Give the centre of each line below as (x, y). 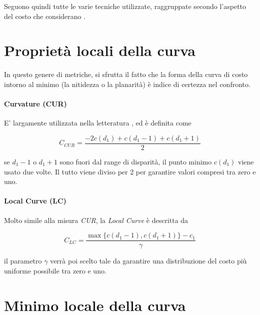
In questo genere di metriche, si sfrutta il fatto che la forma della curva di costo (126, 74)
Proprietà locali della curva (100, 50)
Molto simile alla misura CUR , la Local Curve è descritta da (96, 220)
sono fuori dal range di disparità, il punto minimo (136, 161)
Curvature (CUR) (35, 104)
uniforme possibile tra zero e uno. (55, 270)
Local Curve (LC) (35, 201)
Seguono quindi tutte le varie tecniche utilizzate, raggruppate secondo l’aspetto (125, 6)
